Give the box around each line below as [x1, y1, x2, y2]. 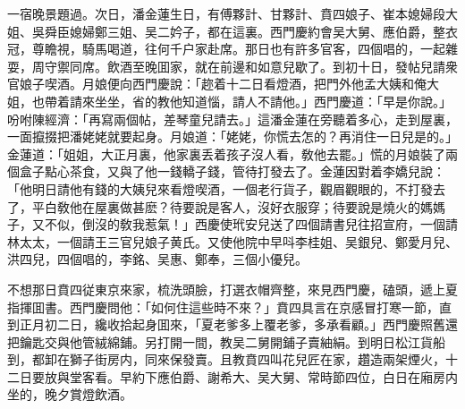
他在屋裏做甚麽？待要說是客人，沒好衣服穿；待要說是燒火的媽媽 [69, 197, 445, 216]
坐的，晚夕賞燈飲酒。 [7, 385, 132, 404]
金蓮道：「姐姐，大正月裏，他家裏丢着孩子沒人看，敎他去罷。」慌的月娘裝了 [7, 144, 445, 163]
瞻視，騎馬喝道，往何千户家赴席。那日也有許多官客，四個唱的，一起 [44, 39, 445, 58]
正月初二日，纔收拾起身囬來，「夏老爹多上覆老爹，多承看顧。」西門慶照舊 [19, 315, 445, 334]
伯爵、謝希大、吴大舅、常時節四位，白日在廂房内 [169, 367, 458, 386]
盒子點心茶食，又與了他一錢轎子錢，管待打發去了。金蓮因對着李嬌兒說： [19, 162, 445, 181]
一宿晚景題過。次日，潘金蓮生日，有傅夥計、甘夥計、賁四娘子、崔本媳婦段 [7, 4, 445, 22]
